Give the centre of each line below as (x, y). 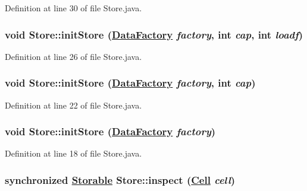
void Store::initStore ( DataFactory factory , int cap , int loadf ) (154, 34)
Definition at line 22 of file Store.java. (73, 105)
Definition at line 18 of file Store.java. (73, 153)
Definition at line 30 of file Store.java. (73, 8)
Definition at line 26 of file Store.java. (73, 56)
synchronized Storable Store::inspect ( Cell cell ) (120, 179)
